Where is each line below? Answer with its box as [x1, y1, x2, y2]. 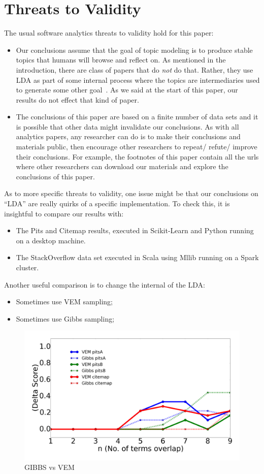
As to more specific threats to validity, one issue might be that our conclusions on [4, 188, 258, 199]
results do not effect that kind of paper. [16, 94, 139, 105]
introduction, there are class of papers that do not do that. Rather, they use [16, 64, 253, 75]
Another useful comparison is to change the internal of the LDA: [4, 279, 205, 290]
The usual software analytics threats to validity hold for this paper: [4, 27, 214, 38]
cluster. [16, 262, 39, 272]
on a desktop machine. [16, 235, 86, 245]
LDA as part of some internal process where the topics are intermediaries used [16, 74, 260, 85]
